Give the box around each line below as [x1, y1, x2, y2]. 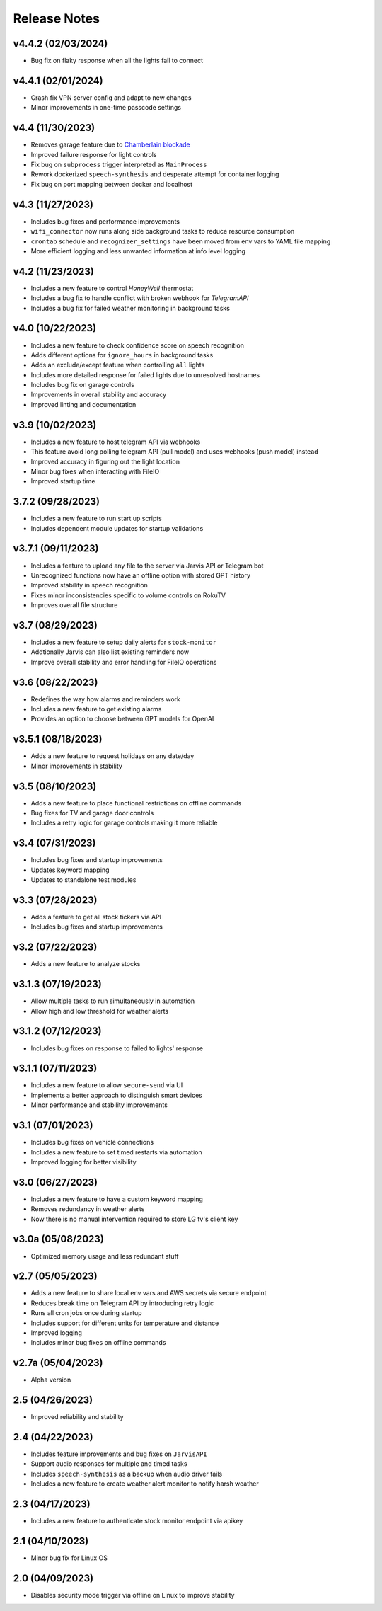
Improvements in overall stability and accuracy [30, 390, 167, 399]
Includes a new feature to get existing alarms [30, 705, 162, 713]
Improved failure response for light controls [30, 150, 157, 159]
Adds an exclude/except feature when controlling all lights [30, 361, 205, 369]
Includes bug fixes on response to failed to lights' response [30, 1044, 204, 1053]
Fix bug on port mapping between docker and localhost [30, 180, 193, 188]
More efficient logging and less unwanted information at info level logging [30, 246, 245, 255]
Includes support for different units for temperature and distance [30, 1319, 219, 1327]
